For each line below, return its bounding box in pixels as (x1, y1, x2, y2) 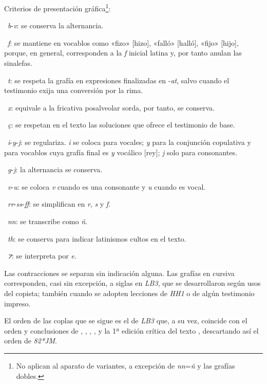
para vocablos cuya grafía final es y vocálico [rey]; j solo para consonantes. (4, 147, 237, 157)
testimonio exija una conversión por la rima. (4, 85, 143, 96)
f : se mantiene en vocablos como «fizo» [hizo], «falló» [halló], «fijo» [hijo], (8, 37, 239, 48)
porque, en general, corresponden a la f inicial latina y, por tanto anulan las (4, 47, 242, 58)
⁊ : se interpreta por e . (8, 250, 77, 261)
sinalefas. (4, 58, 32, 68)
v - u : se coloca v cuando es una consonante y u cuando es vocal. (8, 181, 206, 192)
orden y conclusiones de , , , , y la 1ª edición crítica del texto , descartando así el (4, 325, 259, 336)
